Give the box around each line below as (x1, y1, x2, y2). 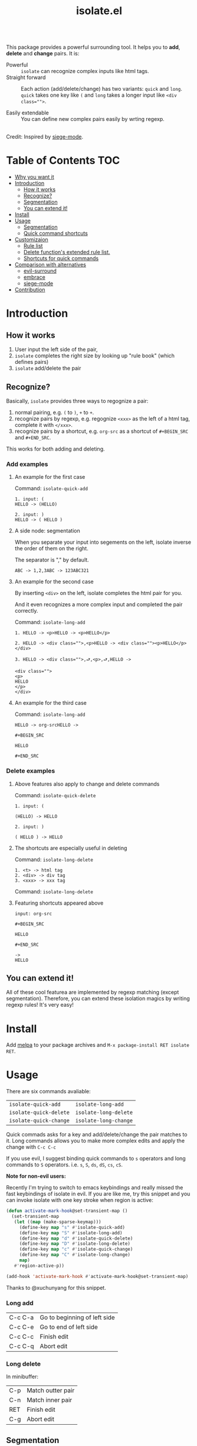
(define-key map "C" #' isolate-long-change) (19, 1252, 131, 1258)
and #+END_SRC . (14, 433, 51, 441)
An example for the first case (14, 474, 86, 481)
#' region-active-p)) (14, 1263, 65, 1268)
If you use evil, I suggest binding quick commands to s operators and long (6, 1155, 186, 1162)
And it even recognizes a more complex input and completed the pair (14, 601, 183, 608)
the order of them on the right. (14, 545, 88, 552)
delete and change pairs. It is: (6, 50, 80, 57)
